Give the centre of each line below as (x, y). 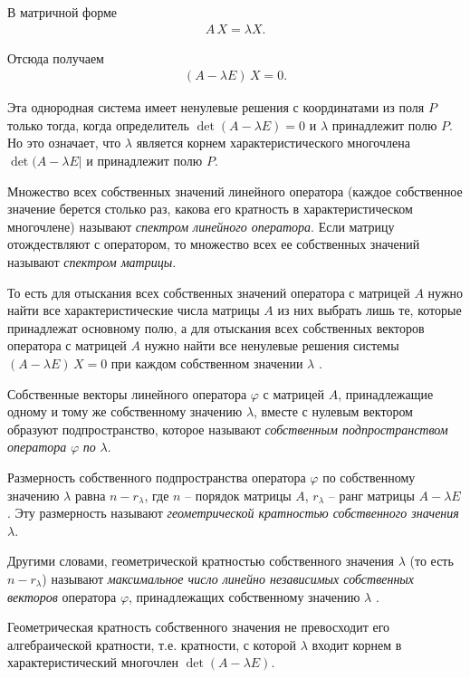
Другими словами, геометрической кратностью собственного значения (201, 561)
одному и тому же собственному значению (125, 411)
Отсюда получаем (56, 57)
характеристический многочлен (93, 662)
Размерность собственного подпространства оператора (157, 477)
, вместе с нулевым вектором (333, 411)
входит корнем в (357, 644)
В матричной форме (62, 12)
